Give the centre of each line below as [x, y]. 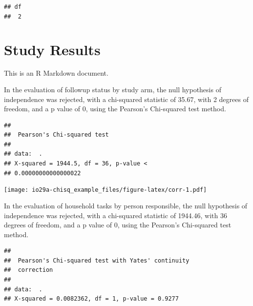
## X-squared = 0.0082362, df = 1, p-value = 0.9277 [91, 299]
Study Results [52, 50]
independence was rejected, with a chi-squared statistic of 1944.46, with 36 [116, 215]
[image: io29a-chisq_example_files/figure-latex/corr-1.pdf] [105, 190]
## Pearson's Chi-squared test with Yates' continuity [97, 260]
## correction [29, 270]
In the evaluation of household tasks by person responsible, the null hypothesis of [126, 205]
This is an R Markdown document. [56, 73]
